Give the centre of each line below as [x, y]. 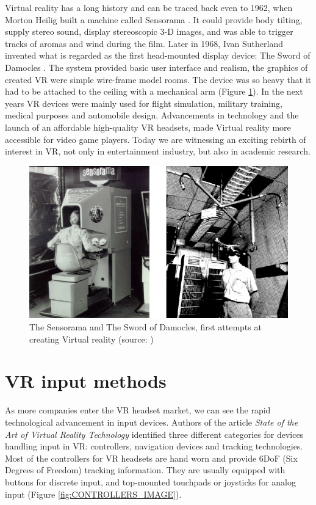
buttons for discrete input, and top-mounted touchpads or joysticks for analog [150, 481]
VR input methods [86, 381]
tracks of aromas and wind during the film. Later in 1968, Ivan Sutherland [144, 43]
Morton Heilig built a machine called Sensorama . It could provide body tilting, [154, 19]
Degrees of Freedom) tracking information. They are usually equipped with [145, 470]
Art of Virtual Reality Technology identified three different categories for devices [154, 434]
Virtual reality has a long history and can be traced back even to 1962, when [149, 7]
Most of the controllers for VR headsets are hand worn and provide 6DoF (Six [151, 458]
